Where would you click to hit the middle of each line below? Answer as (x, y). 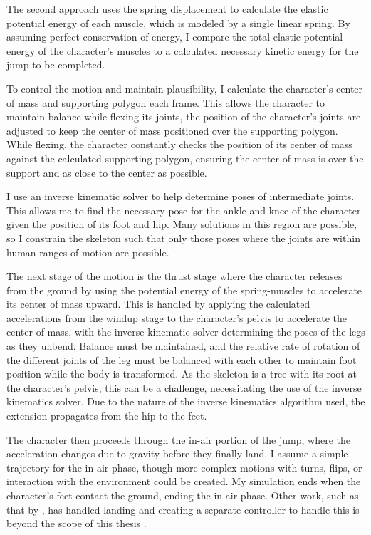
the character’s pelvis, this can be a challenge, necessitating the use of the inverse (184, 387)
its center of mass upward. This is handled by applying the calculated (158, 304)
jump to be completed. (56, 64)
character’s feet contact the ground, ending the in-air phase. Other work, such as (183, 495)
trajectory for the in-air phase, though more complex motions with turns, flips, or (184, 467)
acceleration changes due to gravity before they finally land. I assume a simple (177, 453)
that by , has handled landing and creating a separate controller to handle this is (183, 509)
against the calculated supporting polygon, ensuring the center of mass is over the (185, 158)
